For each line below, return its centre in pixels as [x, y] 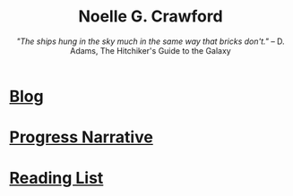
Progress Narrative [82, 137]
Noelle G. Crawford [151, 17]
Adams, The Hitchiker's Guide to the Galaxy [151, 50]
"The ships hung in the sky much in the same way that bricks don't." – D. [151, 41]
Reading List [56, 179]
